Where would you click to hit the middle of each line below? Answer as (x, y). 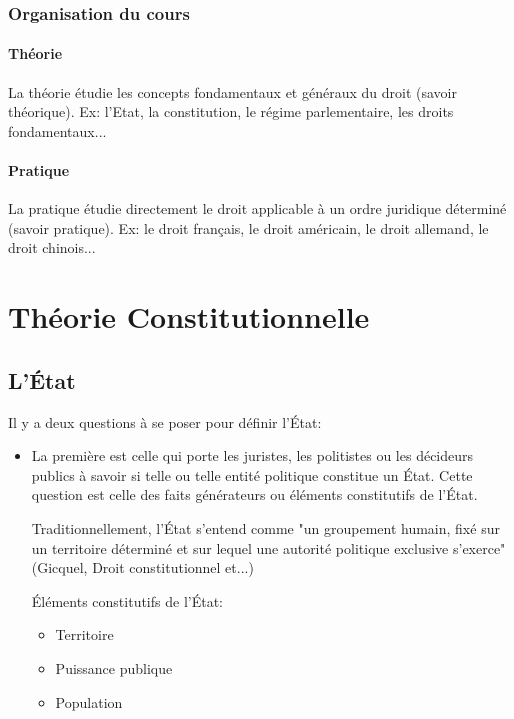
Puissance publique (114, 667)
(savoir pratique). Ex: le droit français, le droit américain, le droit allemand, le (248, 227)
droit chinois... (52, 247)
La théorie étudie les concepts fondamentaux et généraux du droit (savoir (232, 91)
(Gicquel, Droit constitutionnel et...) (142, 567)
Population (89, 701)
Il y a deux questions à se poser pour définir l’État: (165, 421)
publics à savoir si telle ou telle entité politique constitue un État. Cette (252, 474)
